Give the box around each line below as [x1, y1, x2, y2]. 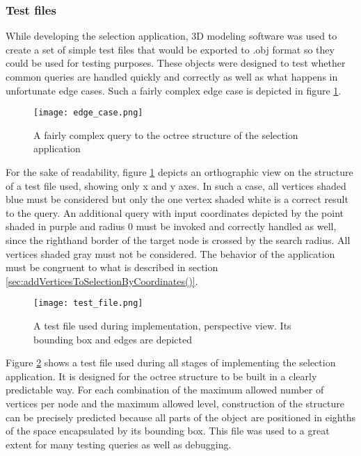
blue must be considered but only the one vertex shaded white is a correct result [6, 192, 348, 206]
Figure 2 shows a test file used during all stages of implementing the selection [6, 355, 336, 370]
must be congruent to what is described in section [6, 260, 218, 275]
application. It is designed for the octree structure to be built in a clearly [6, 368, 317, 383]
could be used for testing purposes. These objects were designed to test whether [6, 56, 346, 70]
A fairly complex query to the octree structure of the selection [33, 127, 298, 142]
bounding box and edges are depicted [33, 332, 193, 346]
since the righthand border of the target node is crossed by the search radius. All [6, 233, 351, 247]
